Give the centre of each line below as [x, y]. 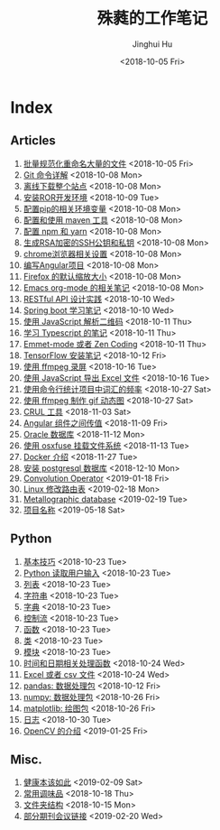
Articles [33, 141]
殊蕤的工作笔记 [152, 18]
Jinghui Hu [152, 44]
